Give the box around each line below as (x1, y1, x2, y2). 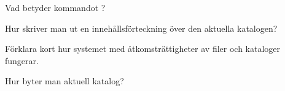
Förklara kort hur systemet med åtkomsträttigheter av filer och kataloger (5, 42, 281, 55)
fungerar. (5, 54, 39, 67)
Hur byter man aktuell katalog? (5, 75, 124, 87)
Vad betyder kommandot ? (5, 1, 106, 13)
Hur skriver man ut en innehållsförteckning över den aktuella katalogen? (5, 21, 278, 34)
